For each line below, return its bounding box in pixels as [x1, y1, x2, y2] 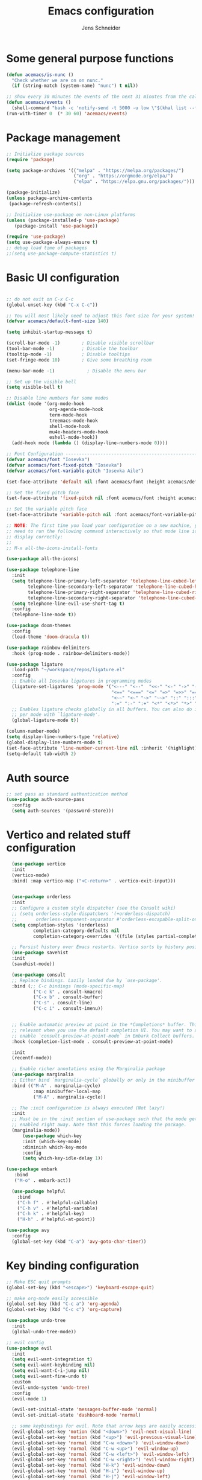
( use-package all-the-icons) [6, 556, 79, 562]
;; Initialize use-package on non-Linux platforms [6, 211, 136, 218]
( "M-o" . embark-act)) [14, 1178, 71, 1184]
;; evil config [6, 1339, 44, 1345]
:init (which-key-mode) [22, 1138, 82, 1144]
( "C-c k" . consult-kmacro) [32, 989, 103, 995]
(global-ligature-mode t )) [11, 717, 79, 724]
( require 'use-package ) [6, 234, 66, 240]
